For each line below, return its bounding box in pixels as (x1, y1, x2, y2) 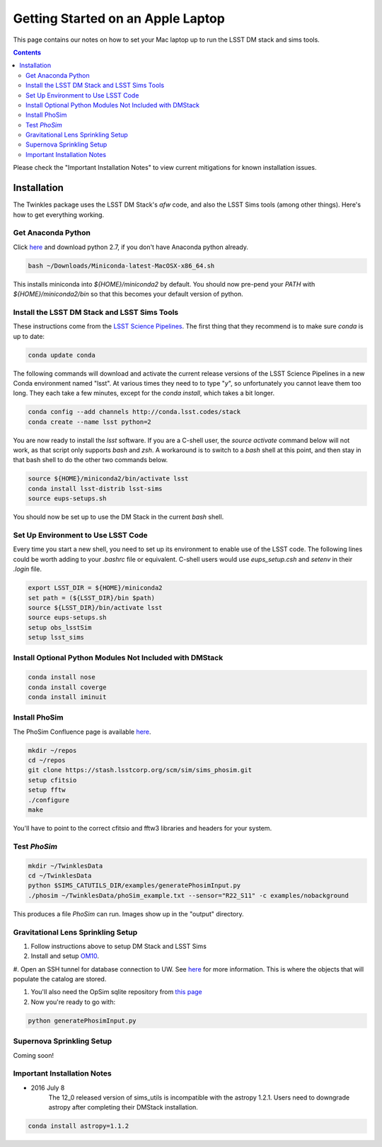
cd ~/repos (28, 756, 66, 764)
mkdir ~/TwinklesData (28, 862, 103, 870)
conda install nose (28, 673, 95, 681)
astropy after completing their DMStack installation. (48, 1103, 198, 1112)
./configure (28, 796, 70, 804)
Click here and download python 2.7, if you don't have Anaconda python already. (13, 243, 249, 251)
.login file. (13, 565, 42, 573)
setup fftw (28, 786, 66, 794)
